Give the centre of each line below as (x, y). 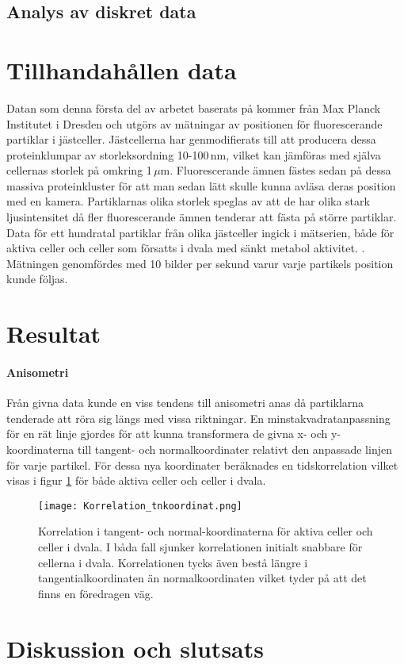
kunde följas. (37, 279)
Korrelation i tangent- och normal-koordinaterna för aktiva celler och (206, 531)
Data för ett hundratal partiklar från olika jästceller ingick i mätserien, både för (200, 232)
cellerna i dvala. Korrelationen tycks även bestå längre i (173, 562)
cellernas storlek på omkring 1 (79, 170)
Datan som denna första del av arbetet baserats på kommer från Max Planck (194, 107)
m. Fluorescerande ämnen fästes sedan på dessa (276, 170)
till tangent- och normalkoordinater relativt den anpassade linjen (234, 449)
